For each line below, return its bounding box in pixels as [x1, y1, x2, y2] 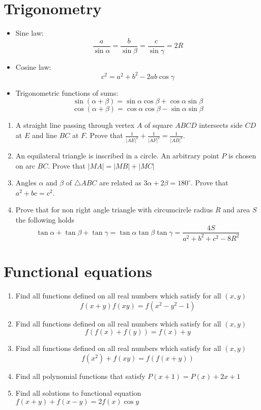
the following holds [15, 214, 75, 225]
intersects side [199, 120, 243, 130]
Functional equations [4, 261, 152, 282]
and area [223, 204, 250, 215]
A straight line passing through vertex [15, 120, 135, 130]
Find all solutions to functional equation [15, 388, 141, 398]
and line [32, 130, 57, 141]
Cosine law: [15, 61, 51, 72]
